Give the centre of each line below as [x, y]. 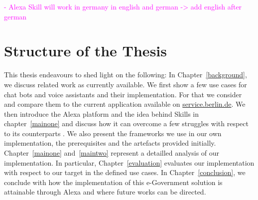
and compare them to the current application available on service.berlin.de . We [125, 104]
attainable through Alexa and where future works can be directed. [105, 192]
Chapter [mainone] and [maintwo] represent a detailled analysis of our [112, 153]
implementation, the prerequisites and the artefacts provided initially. [110, 143]
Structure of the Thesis [85, 51]
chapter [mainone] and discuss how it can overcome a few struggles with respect [126, 123]
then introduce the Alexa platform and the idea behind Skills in [102, 113]
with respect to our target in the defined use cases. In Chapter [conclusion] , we [125, 172]
